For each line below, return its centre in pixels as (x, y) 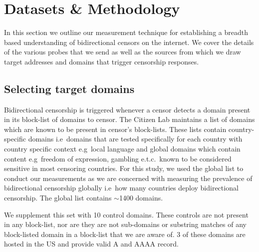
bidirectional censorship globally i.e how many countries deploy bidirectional (121, 188)
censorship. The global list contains (58, 198)
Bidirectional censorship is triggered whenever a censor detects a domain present (127, 109)
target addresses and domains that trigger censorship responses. (102, 61)
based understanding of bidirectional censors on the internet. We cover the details (129, 42)
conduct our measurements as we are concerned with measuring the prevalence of (128, 178)
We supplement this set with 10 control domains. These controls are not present (126, 214)
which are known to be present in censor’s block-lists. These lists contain (115, 129)
